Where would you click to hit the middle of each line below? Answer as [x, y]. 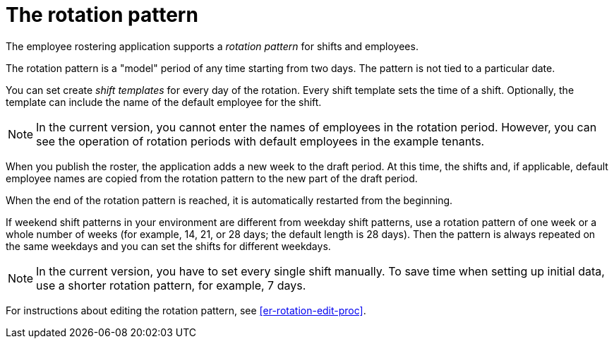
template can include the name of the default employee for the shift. [164, 102]
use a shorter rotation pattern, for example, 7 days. [171, 285]
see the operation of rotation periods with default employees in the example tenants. [260, 141]
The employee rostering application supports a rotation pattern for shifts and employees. [212, 46]
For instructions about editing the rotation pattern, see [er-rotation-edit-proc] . [186, 310]
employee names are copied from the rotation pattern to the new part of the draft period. [212, 178]
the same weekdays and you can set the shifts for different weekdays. [168, 246]
